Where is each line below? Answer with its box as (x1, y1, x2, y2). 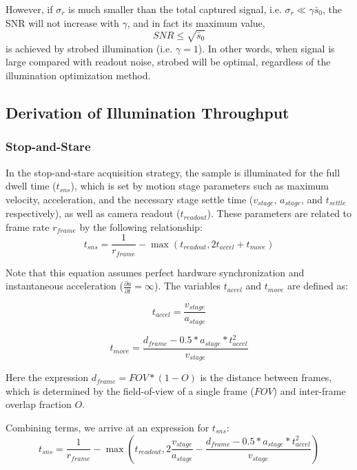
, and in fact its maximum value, (127, 15, 265, 30)
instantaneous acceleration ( (6, 278, 123, 293)
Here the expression (6, 370, 88, 385)
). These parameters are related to (207, 206, 352, 221)
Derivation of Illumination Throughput (6, 101, 289, 123)
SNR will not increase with (6, 15, 119, 30)
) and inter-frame (273, 383, 346, 398)
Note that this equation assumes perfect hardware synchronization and (6, 265, 305, 279)
